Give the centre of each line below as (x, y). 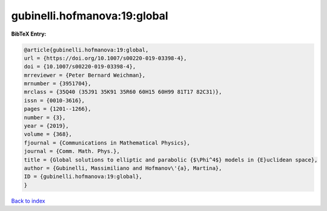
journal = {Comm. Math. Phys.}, (72, 151)
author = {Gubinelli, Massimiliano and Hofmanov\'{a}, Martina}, (123, 168)
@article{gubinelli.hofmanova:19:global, (86, 50)
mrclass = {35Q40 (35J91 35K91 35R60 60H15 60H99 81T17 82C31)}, (123, 92)
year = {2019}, (46, 126)
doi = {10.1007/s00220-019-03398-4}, (80, 67)
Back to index (28, 201)
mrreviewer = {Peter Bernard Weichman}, (84, 75)
